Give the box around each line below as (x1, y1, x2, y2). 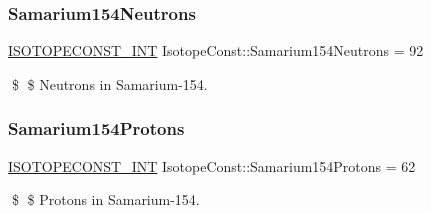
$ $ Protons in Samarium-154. (11, 189, 200, 210)
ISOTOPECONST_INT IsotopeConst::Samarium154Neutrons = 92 (8, 40, 424, 61)
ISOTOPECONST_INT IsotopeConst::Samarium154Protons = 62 (8, 155, 416, 176)
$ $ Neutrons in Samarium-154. (11, 73, 208, 94)
